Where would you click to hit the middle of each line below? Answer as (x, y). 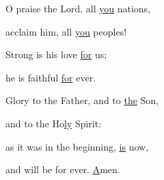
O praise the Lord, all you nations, (78, 8)
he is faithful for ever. (51, 77)
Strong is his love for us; (56, 54)
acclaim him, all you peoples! (66, 31)
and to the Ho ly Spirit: (54, 123)
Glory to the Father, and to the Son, (82, 100)
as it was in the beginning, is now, (77, 146)
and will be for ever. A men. (63, 169)
